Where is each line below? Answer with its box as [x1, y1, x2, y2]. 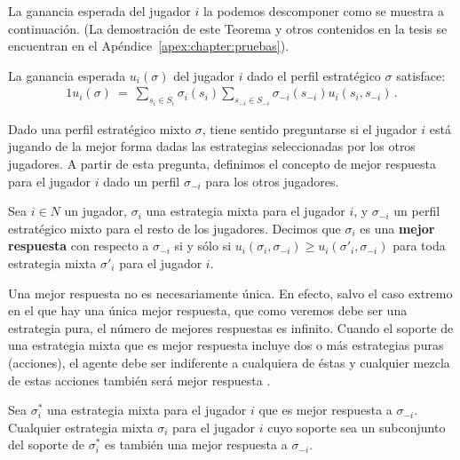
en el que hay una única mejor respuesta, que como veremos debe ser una [8, 301, 408, 320]
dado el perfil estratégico [247, 66, 381, 84]
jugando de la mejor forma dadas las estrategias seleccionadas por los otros [8, 137, 416, 155]
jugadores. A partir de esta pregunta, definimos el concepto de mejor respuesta [8, 155, 437, 173]
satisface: [396, 66, 446, 84]
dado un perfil [103, 171, 180, 190]
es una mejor [360, 218, 435, 237]
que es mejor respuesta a [258, 401, 393, 419]
